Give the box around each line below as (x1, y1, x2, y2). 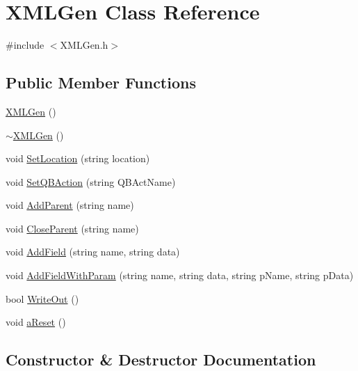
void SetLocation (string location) (6, 151, 150, 166)
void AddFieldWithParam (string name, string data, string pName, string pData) (6, 268, 354, 283)
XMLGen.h (60, 38, 108, 52)
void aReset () (6, 315, 66, 329)
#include (6, 38, 44, 52)
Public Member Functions (6, 72, 196, 93)
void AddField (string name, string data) (6, 244, 180, 259)
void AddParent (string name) (6, 198, 134, 212)
